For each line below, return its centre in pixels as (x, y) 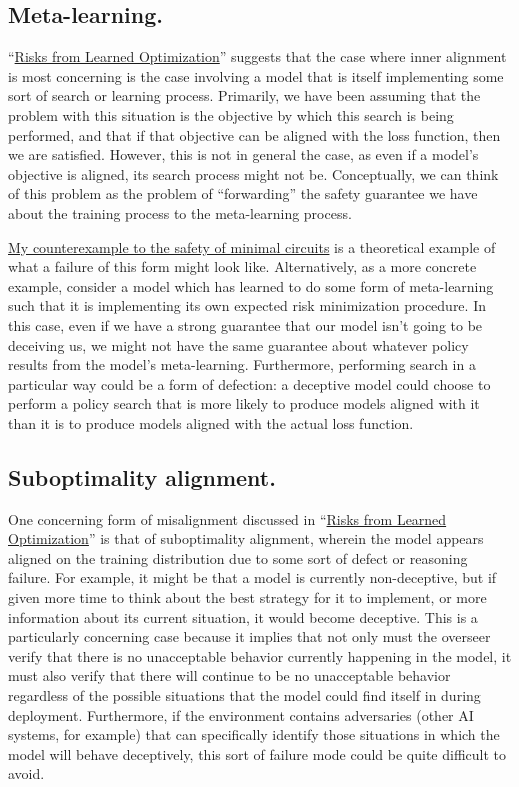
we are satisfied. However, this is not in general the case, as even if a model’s (243, 154)
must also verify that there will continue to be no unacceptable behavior (229, 675)
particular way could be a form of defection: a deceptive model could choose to (249, 383)
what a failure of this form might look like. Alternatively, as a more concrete (242, 266)
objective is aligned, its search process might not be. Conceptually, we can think (253, 173)
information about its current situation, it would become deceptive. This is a (243, 616)
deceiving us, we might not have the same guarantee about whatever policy (238, 344)
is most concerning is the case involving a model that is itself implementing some (256, 75)
